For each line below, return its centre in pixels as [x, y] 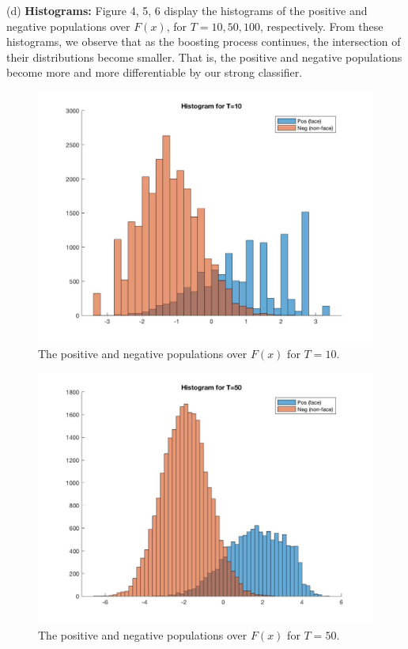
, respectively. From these [321, 26]
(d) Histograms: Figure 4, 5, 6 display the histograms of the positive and [187, 10]
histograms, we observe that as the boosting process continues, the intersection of [204, 42]
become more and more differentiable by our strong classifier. [155, 72]
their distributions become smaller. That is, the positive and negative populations [204, 57]
